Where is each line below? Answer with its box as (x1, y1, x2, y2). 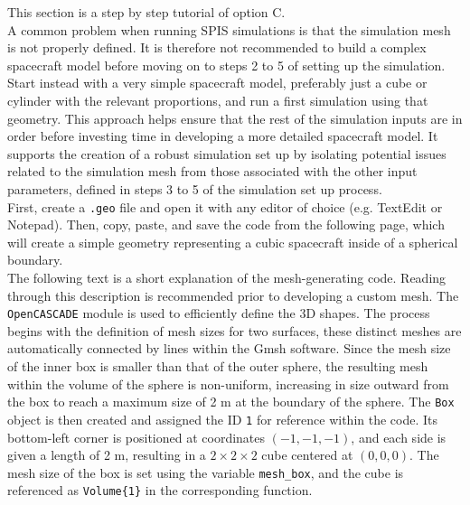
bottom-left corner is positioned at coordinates (7, 427, 266, 446)
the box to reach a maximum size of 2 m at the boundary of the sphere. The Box (7, 392, 455, 411)
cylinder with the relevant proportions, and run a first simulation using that (7, 90, 428, 109)
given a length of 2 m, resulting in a (7, 445, 206, 464)
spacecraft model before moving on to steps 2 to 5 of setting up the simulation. (7, 55, 446, 74)
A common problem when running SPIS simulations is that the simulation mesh (7, 20, 451, 39)
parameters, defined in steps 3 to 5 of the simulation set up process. (7, 179, 382, 198)
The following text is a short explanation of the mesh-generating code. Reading (7, 267, 446, 286)
